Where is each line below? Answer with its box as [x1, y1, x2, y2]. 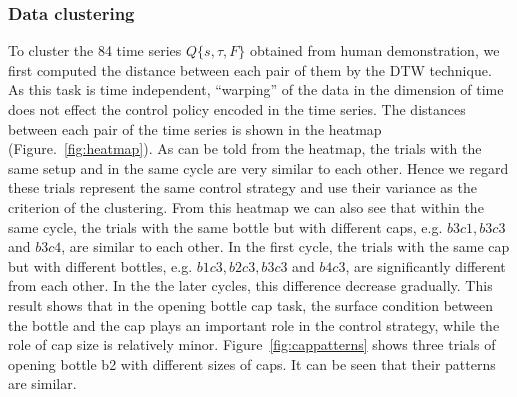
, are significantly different [345, 255, 506, 276]
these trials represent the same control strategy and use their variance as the [8, 177, 477, 198]
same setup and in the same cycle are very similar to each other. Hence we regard [8, 157, 509, 178]
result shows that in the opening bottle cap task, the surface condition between [8, 294, 494, 315]
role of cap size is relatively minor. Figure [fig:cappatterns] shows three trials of [8, 334, 496, 355]
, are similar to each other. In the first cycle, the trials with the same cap [61, 236, 510, 257]
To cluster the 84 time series [8, 40, 182, 61]
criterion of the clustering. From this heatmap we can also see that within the [8, 196, 484, 217]
